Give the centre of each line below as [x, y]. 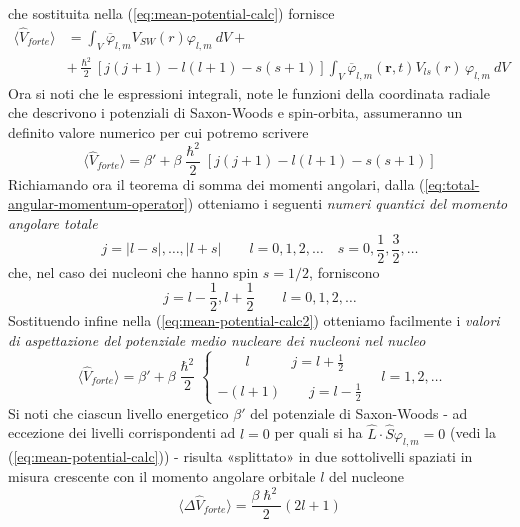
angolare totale [53, 223]
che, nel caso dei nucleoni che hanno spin [133, 271]
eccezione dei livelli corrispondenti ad [122, 432]
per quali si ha [318, 432]
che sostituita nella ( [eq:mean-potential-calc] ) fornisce [171, 13]
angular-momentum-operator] [98, 203]
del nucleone [367, 476]
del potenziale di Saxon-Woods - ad [359, 412]
